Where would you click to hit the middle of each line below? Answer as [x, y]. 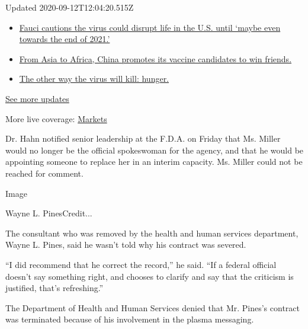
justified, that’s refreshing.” [54, 288]
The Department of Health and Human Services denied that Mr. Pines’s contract [153, 307]
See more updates [37, 98]
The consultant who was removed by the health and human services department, [152, 233]
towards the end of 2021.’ [65, 39]
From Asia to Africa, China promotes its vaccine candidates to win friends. [155, 58]
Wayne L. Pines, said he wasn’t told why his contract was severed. [126, 245]
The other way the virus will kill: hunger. [94, 79]
